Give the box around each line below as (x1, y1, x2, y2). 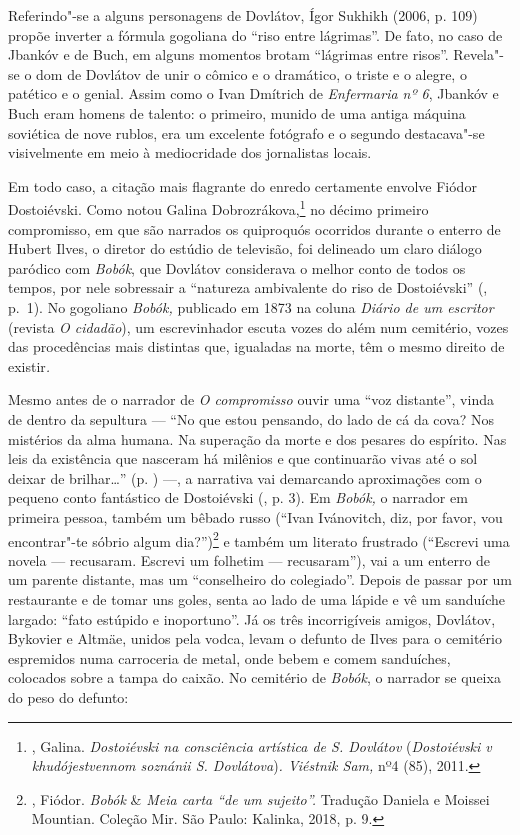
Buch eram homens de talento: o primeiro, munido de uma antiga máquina (8, 102, 466, 123)
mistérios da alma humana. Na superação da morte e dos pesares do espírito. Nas (8, 428, 507, 449)
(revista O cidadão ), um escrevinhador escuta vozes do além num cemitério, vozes (8, 316, 509, 337)
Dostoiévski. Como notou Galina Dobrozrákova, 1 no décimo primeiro (8, 196, 429, 219)
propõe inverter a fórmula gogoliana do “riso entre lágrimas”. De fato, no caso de (8, 24, 503, 45)
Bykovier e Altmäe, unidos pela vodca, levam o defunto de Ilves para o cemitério (8, 628, 502, 649)
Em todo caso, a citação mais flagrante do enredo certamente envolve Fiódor (8, 175, 477, 196)
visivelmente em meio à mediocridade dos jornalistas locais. (8, 142, 372, 163)
